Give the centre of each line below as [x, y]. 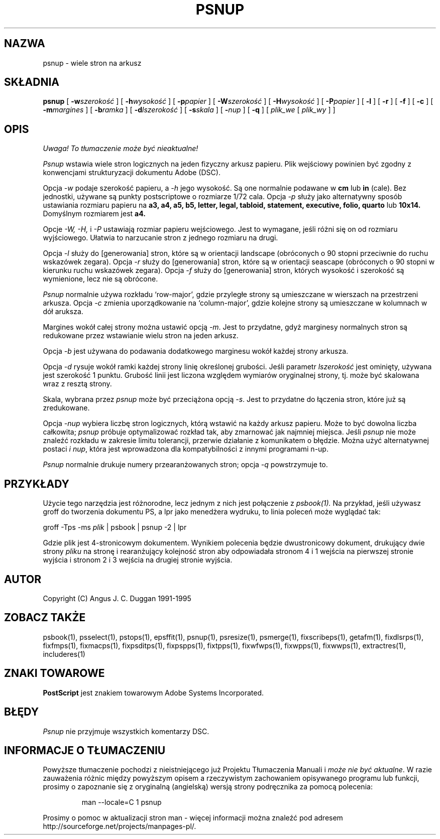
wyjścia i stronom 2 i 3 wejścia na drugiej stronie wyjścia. [138, 560]
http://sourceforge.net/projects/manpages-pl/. [120, 826]
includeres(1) [64, 654]
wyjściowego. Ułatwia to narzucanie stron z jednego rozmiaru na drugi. [160, 238]
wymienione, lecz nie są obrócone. [100, 279]
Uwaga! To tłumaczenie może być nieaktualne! [121, 149]
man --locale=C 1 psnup [122, 802]
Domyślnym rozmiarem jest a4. [94, 214]
